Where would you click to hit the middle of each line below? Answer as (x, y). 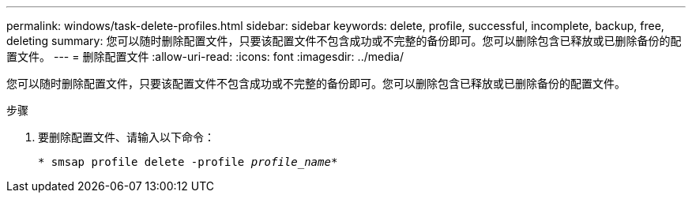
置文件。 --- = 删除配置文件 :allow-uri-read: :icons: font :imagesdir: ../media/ (205, 56)
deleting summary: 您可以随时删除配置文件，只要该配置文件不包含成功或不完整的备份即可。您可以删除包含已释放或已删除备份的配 (344, 41)
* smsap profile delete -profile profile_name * (188, 162)
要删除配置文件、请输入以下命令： (126, 137)
